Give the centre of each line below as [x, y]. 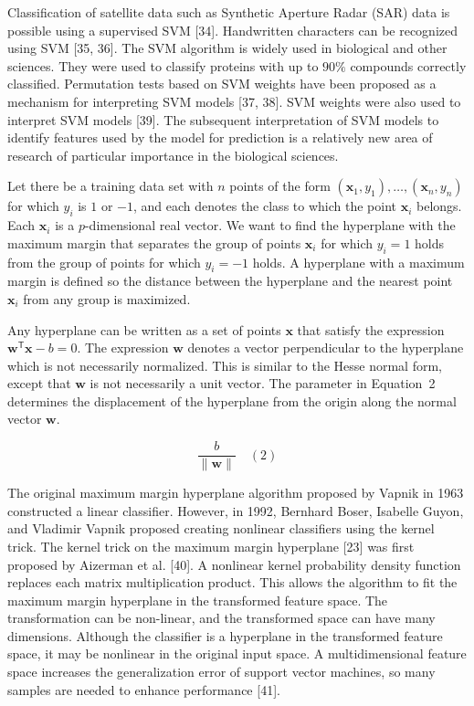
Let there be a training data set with [111, 186]
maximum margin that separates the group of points [154, 242]
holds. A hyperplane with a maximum [358, 262]
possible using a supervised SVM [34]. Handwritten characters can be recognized [232, 30]
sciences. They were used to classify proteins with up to [163, 65]
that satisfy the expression [371, 329]
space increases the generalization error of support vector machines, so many [221, 672]
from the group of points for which [104, 262]
